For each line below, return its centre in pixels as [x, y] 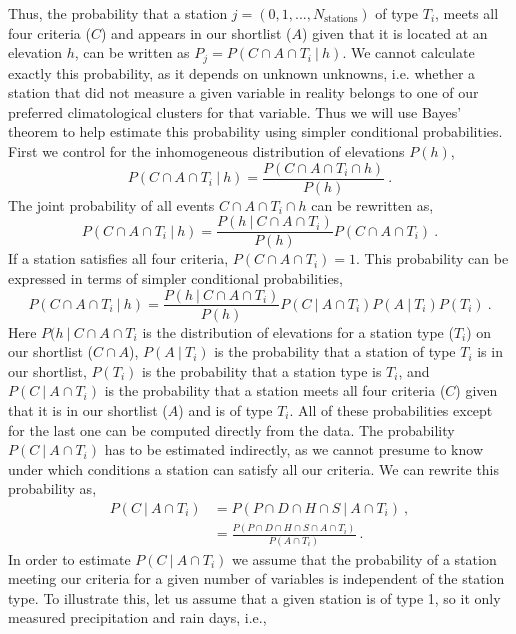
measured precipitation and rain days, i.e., [137, 617]
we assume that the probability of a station [364, 558]
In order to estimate [69, 558]
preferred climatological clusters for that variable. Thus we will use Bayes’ [235, 111]
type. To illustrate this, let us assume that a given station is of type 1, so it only [254, 597]
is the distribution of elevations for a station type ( [298, 331]
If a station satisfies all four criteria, [118, 258]
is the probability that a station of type [335, 351]
